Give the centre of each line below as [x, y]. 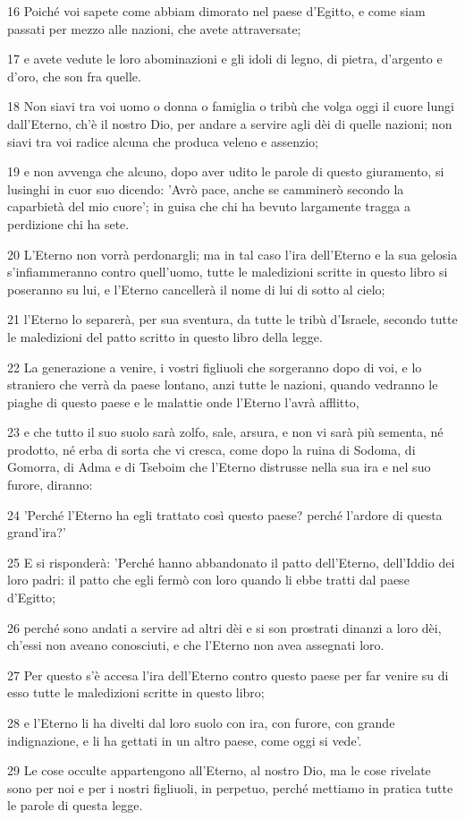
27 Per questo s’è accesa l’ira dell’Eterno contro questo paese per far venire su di [228, 675]
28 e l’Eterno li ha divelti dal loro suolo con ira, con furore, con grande [201, 722]
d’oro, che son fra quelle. [74, 76]
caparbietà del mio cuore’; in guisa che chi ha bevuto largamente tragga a [209, 206]
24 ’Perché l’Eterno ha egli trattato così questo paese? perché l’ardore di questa [225, 514]
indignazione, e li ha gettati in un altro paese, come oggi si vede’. [185, 740]
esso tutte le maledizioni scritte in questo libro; [136, 692]
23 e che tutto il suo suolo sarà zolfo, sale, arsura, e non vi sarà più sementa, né [225, 432]
